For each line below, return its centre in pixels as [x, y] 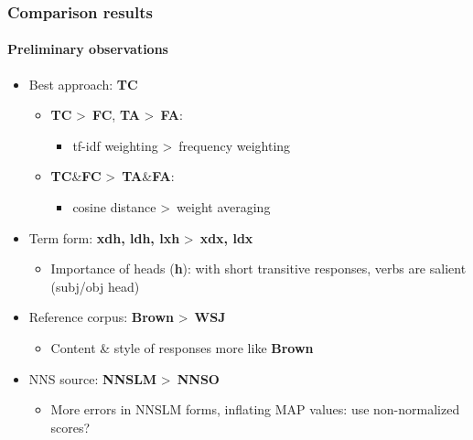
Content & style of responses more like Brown [182, 347]
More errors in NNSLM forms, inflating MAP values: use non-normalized [255, 409]
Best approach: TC [83, 84]
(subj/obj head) [95, 286]
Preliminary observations [88, 49]
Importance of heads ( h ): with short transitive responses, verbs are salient [258, 268]
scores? [70, 427]
